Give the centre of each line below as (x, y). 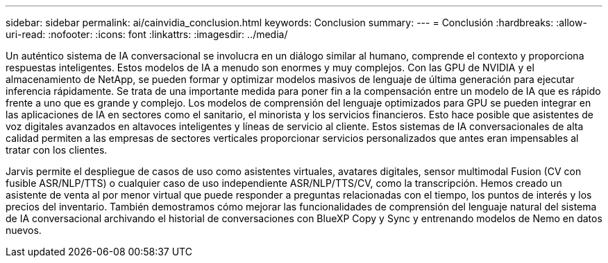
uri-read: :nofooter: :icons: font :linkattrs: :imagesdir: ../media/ (147, 34)
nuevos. (24, 230)
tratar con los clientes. (57, 150)
